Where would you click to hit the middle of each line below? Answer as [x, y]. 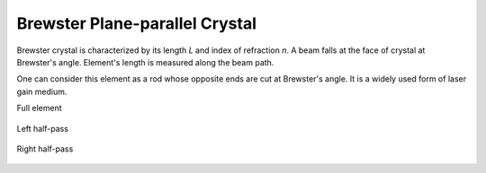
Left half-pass [43, 128]
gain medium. [42, 91]
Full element [39, 108]
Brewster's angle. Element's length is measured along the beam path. [145, 62]
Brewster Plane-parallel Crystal [136, 23]
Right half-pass [45, 149]
